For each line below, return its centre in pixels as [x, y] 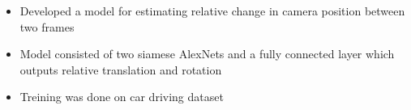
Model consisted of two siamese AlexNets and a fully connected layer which [207, 54]
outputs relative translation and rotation [121, 69]
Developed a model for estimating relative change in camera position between [212, 11]
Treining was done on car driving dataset [122, 97]
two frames [47, 26]
